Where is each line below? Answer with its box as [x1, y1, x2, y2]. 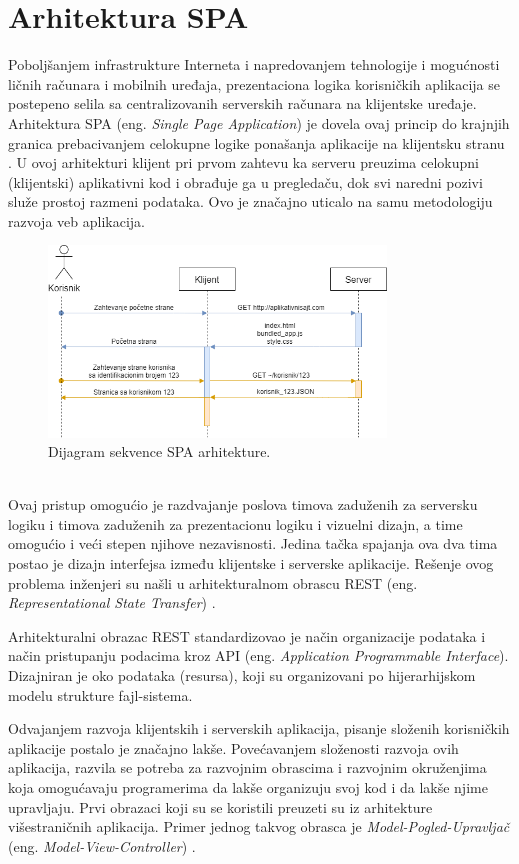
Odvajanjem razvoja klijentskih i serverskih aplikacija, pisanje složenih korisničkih [8, 718, 510, 739]
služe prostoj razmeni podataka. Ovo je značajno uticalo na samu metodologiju [8, 191, 493, 212]
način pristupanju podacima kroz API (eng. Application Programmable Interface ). [8, 645, 509, 666]
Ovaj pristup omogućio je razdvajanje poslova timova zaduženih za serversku [8, 494, 478, 515]
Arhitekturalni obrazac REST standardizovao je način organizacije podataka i [8, 625, 486, 646]
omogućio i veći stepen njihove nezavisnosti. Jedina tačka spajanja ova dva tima [8, 533, 498, 554]
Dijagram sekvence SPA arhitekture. [48, 441, 271, 462]
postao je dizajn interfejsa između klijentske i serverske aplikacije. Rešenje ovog [8, 553, 494, 574]
